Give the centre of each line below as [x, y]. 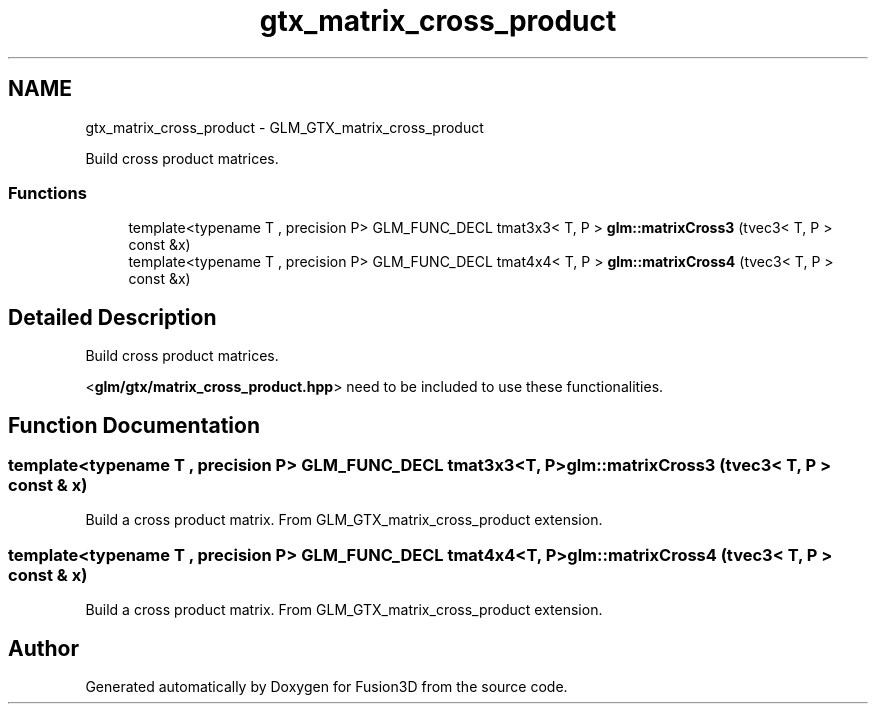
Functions [47, 192]
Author [43, 648]
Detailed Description [112, 317]
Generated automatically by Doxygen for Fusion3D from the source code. [326, 686]
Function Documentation [134, 425]
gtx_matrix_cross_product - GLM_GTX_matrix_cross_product [284, 127]
